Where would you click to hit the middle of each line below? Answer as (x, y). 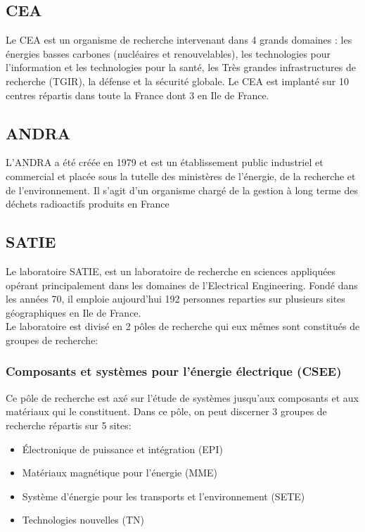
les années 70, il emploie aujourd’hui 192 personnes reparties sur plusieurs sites (175, 299)
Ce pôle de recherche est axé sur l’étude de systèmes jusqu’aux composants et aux (182, 397)
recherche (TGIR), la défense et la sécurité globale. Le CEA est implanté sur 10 (177, 81)
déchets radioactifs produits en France (88, 204)
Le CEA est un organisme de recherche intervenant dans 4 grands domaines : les (179, 40)
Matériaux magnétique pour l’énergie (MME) (120, 473)
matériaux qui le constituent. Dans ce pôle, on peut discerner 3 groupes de (166, 411)
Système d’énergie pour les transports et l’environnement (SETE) (164, 496)
